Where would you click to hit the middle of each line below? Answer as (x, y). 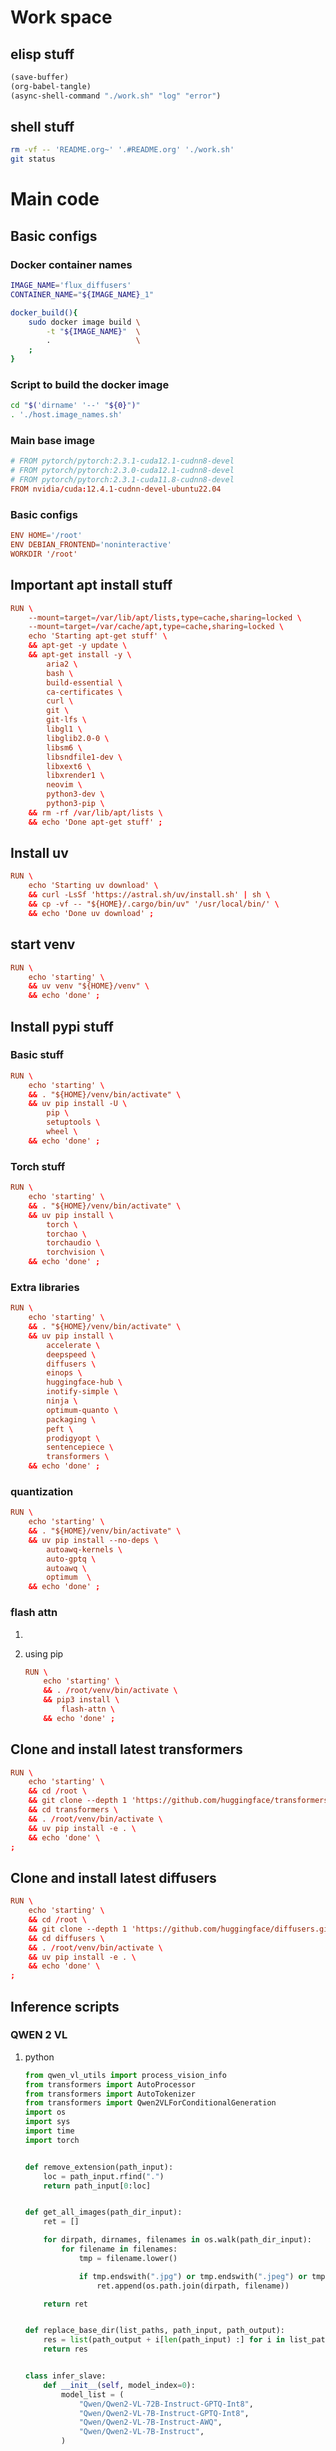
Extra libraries (45, 1287)
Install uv (39, 853)
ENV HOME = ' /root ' (46, 536)
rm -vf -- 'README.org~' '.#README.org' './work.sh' (122, 150)
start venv (43, 944)
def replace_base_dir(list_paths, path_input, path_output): (155, 2331)
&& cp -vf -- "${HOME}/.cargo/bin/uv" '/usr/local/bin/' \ (154, 904)
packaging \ (71, 1419)
